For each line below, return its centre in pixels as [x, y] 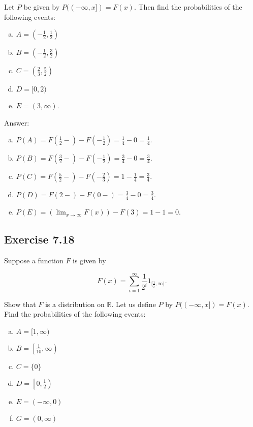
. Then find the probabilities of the [188, 7]
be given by [42, 7]
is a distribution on [75, 304]
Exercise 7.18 [39, 239]
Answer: [17, 122]
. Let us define [134, 304]
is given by [89, 260]
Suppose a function [34, 260]
